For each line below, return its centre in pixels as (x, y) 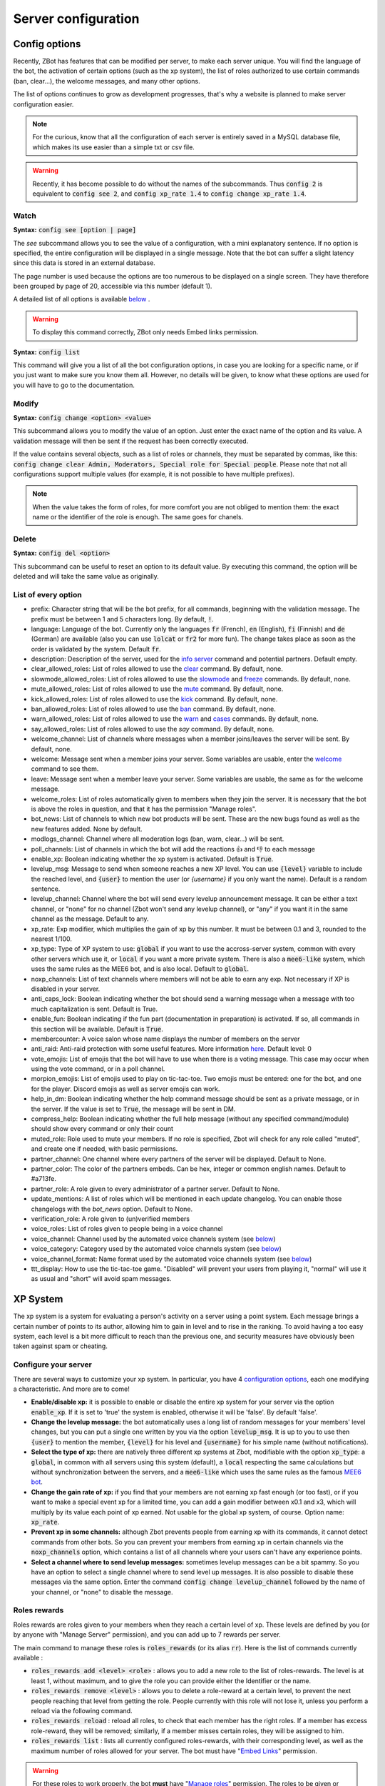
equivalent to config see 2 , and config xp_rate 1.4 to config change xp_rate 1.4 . (169, 194)
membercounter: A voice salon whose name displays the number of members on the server (165, 1039)
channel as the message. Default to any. (90, 919)
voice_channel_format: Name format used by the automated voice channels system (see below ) (171, 1259)
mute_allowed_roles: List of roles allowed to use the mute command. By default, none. (157, 689)
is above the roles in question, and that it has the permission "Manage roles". (144, 809)
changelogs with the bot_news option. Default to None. (112, 1209)
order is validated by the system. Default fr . (96, 649)
